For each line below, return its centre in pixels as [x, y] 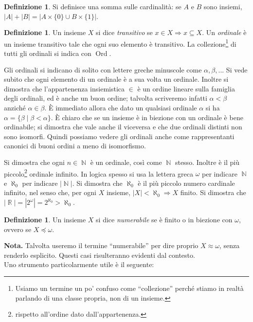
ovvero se [18, 229]
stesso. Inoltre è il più [207, 162]
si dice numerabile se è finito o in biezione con [164, 219]
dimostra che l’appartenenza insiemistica [64, 88]
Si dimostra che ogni [34, 162]
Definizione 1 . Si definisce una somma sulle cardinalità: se [93, 6]
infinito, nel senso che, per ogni [50, 192]
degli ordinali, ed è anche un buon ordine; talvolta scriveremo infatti [106, 98]
